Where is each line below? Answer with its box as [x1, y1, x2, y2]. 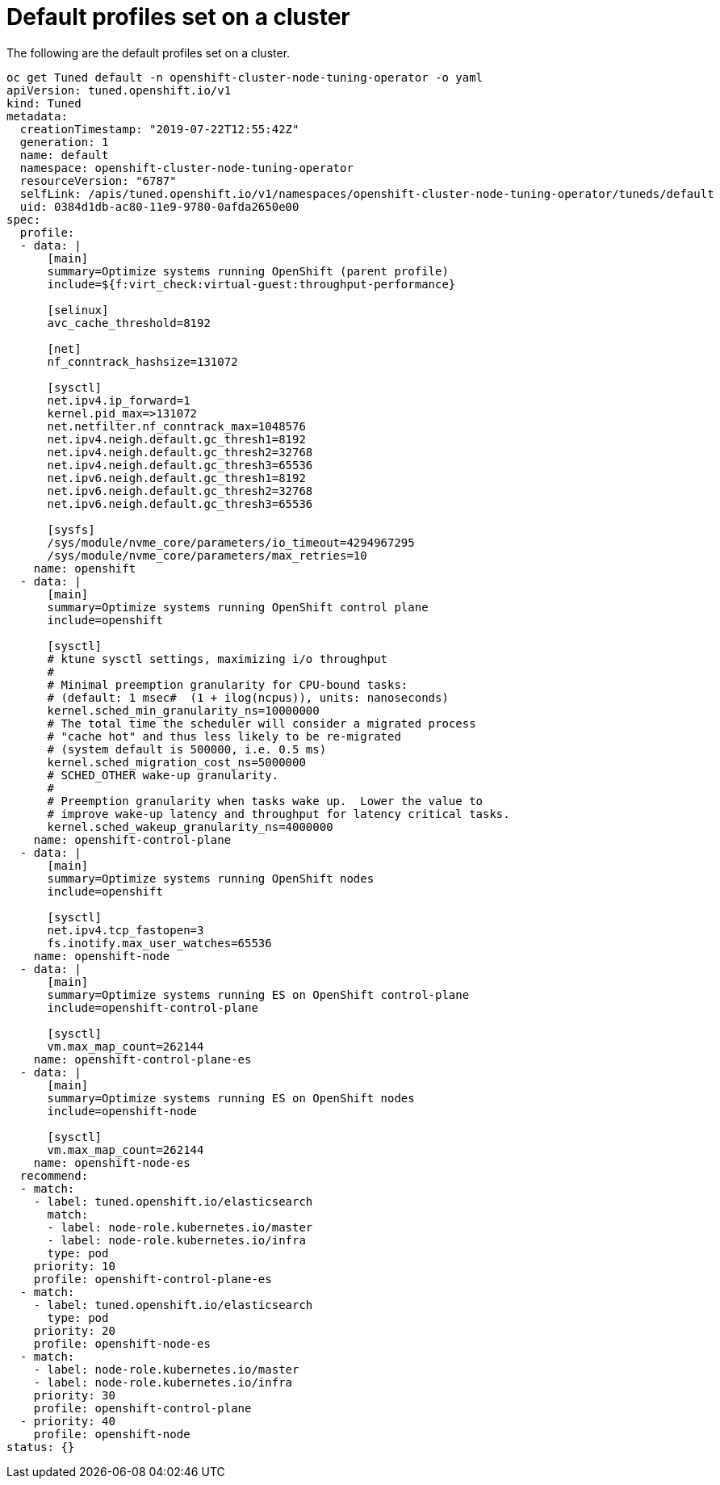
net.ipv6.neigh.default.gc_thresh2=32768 [47, 484, 313, 497]
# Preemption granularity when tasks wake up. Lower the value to [47, 794, 483, 808]
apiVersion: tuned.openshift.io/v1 [6, 83, 232, 97]
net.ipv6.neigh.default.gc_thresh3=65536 [47, 497, 313, 510]
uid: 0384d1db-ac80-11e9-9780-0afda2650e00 [19, 199, 299, 213]
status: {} [6, 1440, 75, 1454]
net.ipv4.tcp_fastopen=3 [47, 923, 204, 937]
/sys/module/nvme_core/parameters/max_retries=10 [47, 548, 367, 562]
